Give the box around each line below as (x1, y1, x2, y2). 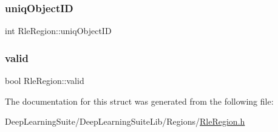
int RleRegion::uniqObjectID (5, 24, 112, 37)
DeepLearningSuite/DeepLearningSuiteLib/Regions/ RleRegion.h (5, 115, 245, 128)
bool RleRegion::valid (5, 74, 84, 87)
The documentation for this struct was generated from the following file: (5, 94, 274, 107)
